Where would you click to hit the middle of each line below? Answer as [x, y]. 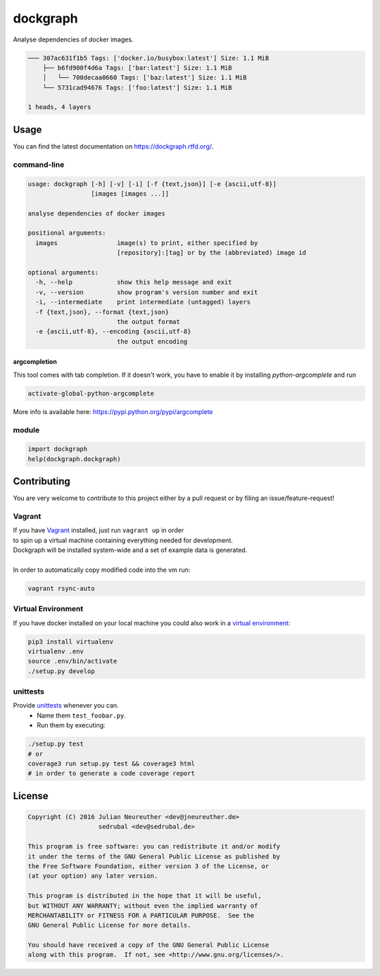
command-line [39, 164]
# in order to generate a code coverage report [111, 774]
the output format [148, 321]
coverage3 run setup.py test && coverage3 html [111, 764]
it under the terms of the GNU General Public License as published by [154, 856]
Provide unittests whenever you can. [66, 706]
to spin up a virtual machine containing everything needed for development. [123, 540]
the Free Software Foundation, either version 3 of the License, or [148, 866]
